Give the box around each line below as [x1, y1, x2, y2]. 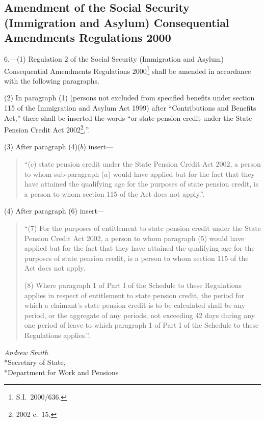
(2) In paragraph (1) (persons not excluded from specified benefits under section [4, 92, 255, 103]
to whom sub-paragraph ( [24, 168, 104, 179]
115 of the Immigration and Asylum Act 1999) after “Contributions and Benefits [4, 102, 256, 113]
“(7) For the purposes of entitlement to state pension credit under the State [24, 223, 261, 233]
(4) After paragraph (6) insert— [4, 205, 105, 216]
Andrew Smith [4, 347, 48, 357]
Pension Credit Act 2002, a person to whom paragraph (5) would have [24, 232, 245, 243]
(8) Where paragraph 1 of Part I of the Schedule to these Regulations [24, 279, 242, 290]
